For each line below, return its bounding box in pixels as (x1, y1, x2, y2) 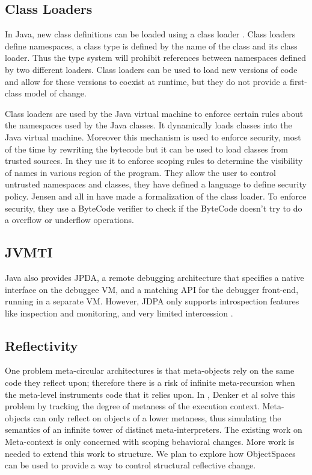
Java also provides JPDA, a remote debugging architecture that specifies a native (5, 271, 304, 283)
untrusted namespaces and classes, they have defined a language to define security (5, 178, 307, 190)
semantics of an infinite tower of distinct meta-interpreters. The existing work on (5, 423, 302, 436)
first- (290, 75, 308, 87)
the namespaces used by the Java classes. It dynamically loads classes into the (5, 119, 292, 131)
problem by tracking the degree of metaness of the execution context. (5, 400, 260, 412)
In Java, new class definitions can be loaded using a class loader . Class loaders (5, 28, 296, 40)
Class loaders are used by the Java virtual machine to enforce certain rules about (5, 107, 304, 119)
